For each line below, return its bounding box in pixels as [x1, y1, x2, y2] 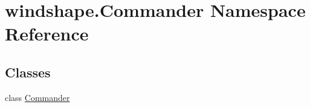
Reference [5, 21, 89, 46]
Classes [5, 62, 51, 81]
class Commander [5, 91, 70, 103]
